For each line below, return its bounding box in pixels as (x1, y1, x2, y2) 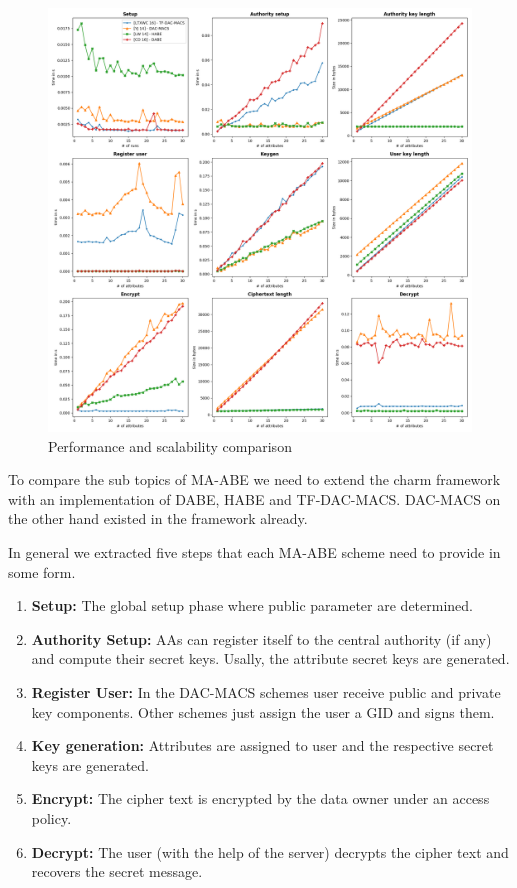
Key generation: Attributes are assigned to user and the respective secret (31, 735, 494, 756)
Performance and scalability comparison (48, 435, 292, 456)
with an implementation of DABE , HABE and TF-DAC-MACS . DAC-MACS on (8, 488, 501, 509)
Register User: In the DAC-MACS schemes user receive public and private (31, 681, 501, 702)
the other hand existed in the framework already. (8, 508, 308, 529)
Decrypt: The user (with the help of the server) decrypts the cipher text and (31, 841, 509, 862)
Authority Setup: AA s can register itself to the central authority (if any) (31, 628, 492, 649)
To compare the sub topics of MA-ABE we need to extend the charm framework (8, 469, 501, 490)
